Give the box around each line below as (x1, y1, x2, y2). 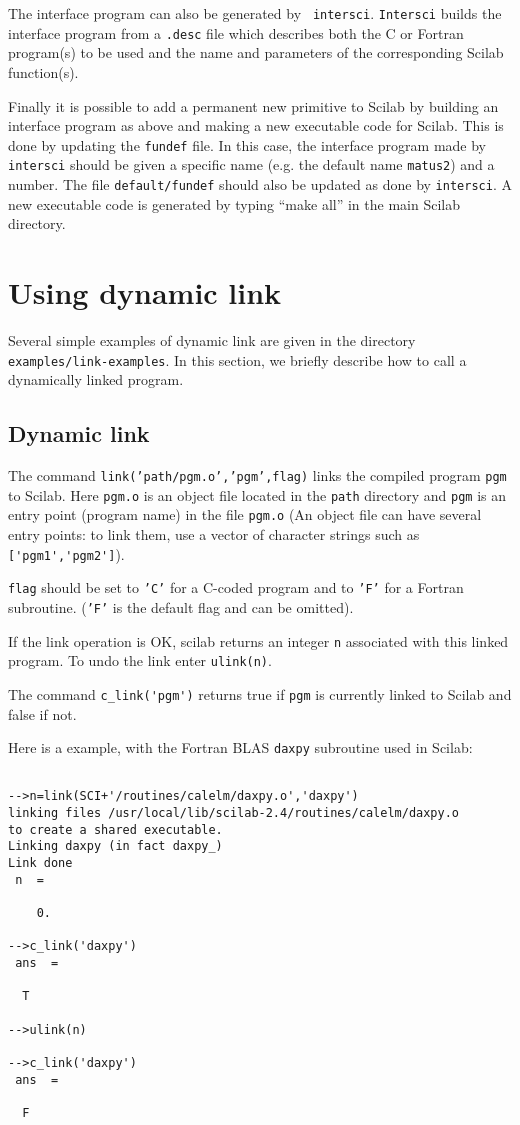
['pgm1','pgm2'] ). (8, 543, 125, 564)
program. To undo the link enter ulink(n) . (8, 650, 272, 671)
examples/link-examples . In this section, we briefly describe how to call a (8, 349, 467, 370)
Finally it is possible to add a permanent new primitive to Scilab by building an (8, 95, 499, 116)
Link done (8, 856, 73, 871)
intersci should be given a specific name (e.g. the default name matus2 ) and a (8, 154, 495, 175)
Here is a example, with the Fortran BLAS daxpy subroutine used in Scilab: (8, 737, 473, 758)
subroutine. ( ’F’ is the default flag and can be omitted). (8, 596, 354, 617)
